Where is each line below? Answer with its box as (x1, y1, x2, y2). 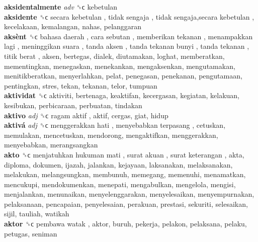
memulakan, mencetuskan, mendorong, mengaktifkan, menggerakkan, (4, 129, 218, 140)
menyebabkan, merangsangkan (4, 139, 98, 150)
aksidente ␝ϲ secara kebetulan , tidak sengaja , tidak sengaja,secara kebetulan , (4, 11, 254, 22)
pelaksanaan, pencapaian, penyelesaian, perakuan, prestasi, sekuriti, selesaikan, (4, 198, 248, 209)
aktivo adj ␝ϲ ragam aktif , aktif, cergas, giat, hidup (4, 110, 168, 120)
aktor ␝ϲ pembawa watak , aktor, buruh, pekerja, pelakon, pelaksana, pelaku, (4, 218, 247, 229)
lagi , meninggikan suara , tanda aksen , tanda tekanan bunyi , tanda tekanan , (4, 41, 249, 51)
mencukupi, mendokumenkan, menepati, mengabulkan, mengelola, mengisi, (4, 179, 236, 189)
